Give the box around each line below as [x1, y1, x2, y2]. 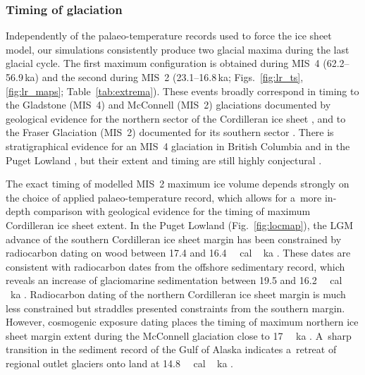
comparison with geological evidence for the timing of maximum [33, 204, 311, 219]
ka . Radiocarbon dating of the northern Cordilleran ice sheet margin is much [10, 286, 346, 301]
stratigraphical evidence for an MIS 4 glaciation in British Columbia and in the [6, 138, 350, 153]
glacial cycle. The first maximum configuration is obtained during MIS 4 [6, 56, 320, 70]
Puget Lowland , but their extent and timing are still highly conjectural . [6, 152, 322, 167]
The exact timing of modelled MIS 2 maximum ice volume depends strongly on [6, 176, 349, 191]
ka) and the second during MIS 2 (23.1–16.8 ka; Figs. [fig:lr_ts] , [25, 70, 304, 84]
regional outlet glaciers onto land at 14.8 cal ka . [6, 355, 233, 370]
